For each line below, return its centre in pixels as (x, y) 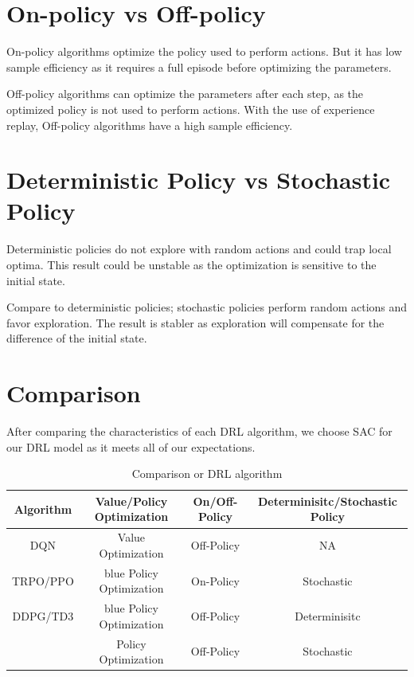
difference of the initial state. (77, 338)
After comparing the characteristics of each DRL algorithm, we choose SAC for (199, 431)
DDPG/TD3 (43, 615)
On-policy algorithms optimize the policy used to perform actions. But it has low (204, 51)
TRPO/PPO (43, 580)
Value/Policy (131, 501)
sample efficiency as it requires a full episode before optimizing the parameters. (199, 67)
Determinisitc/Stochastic (327, 501)
